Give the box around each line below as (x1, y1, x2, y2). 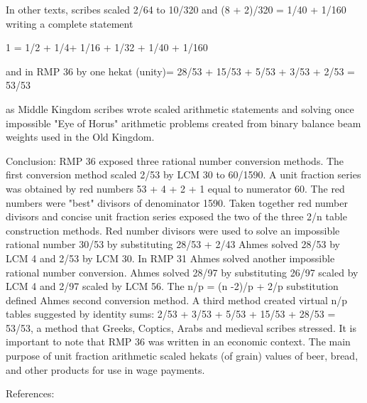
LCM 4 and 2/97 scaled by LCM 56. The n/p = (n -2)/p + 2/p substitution (6, 279, 339, 294)
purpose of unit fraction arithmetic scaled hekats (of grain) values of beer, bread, (6, 348, 358, 363)
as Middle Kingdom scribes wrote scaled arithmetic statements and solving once (6, 101, 354, 116)
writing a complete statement (6, 16, 133, 31)
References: (6, 386, 55, 401)
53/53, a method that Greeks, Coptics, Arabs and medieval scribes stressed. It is (6, 320, 357, 335)
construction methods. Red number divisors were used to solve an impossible (6, 222, 340, 237)
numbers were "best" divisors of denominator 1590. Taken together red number (6, 195, 348, 210)
